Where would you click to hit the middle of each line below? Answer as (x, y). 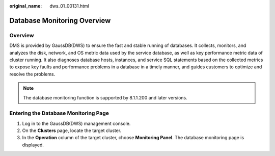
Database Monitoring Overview (60, 20)
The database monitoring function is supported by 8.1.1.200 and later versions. (105, 97)
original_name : (26, 6)
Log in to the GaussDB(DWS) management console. (76, 123)
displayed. (33, 145)
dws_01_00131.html (69, 6)
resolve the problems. (32, 74)
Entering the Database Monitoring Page (59, 113)
